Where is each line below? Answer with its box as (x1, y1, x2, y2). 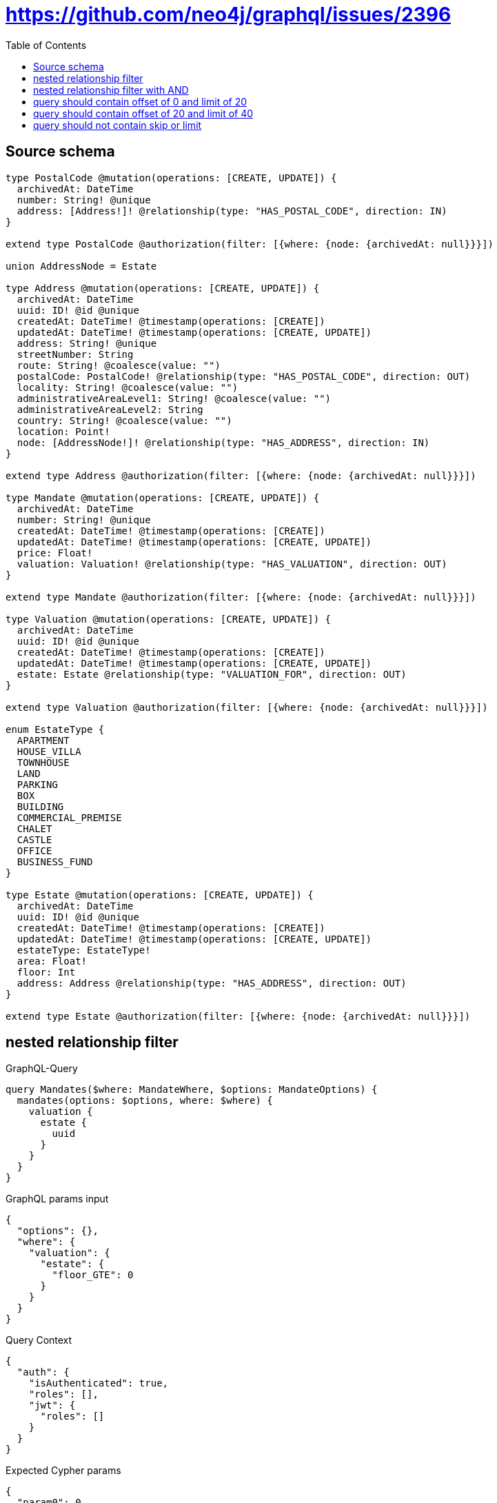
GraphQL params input (6, 1193, 109, 1205)
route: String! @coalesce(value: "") (17, 359, 221, 371)
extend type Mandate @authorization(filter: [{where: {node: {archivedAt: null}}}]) (6, 591, 476, 603)
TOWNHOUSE (17, 756, 70, 768)
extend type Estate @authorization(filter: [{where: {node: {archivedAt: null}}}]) (6, 1010, 471, 1022)
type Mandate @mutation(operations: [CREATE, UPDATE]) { (6, 492, 320, 503)
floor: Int (17, 966, 76, 978)
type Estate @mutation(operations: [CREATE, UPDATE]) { (6, 889, 314, 900)
